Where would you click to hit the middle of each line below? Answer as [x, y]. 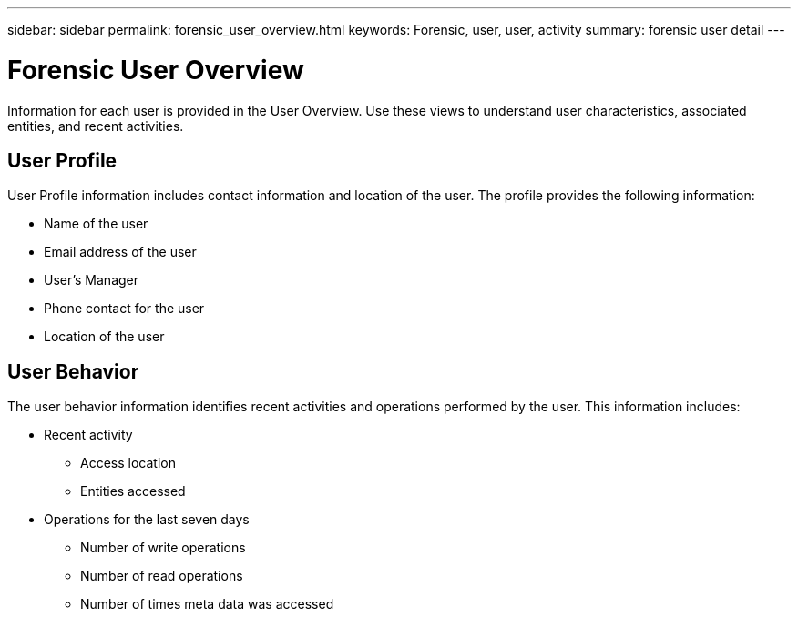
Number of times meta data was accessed [207, 604]
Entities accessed [133, 491]
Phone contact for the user [124, 308]
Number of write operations [163, 548]
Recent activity [88, 435]
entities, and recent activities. [96, 126]
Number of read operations [162, 576]
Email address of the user [120, 252]
